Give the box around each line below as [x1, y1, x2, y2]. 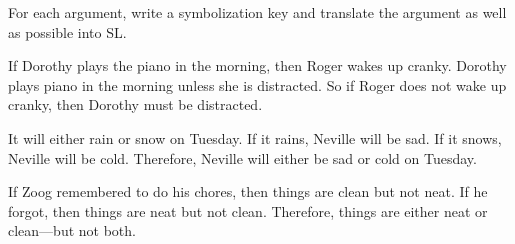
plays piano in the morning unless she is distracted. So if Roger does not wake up [8, 74, 507, 95]
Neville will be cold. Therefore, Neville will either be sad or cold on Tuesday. [8, 147, 477, 168]
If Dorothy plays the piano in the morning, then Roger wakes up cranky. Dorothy [8, 55, 507, 76]
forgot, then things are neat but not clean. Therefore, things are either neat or [8, 200, 488, 221]
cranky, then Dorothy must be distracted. [8, 94, 263, 115]
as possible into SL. [8, 21, 127, 42]
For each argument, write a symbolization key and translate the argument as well [8, 2, 507, 22]
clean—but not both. [8, 220, 136, 241]
